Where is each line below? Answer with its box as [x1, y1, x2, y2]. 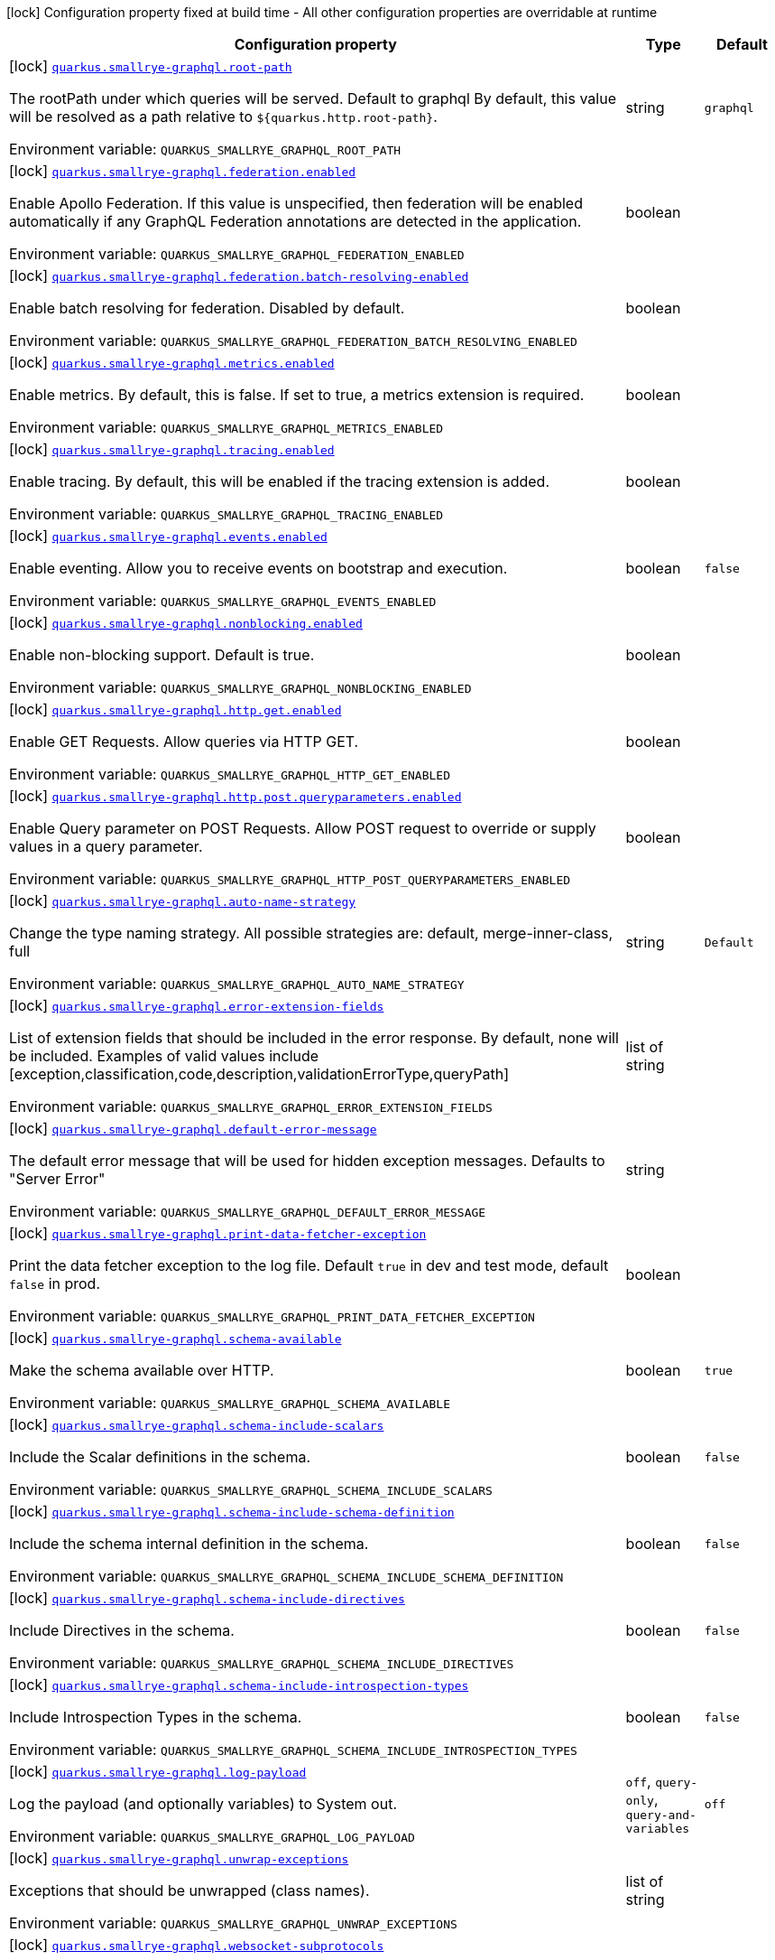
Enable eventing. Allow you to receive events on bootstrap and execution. [9, 559, 508, 577]
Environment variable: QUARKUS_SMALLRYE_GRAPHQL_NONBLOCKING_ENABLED [9, 678, 472, 696]
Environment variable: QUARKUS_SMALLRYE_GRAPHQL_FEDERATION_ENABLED [9, 245, 465, 263]
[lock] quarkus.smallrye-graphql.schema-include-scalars [9, 1415, 384, 1433]
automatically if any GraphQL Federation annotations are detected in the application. [9, 212, 582, 230]
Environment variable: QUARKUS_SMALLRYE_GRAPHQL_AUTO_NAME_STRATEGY [9, 975, 465, 993]
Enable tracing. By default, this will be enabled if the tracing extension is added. [9, 472, 549, 490]
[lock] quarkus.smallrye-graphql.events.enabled [9, 527, 328, 545]
